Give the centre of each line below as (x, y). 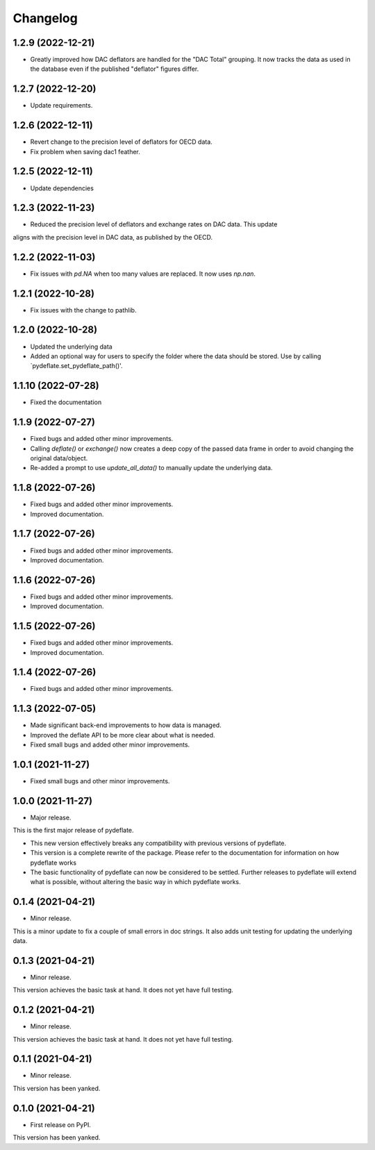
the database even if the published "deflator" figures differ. (115, 69)
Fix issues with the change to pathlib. (83, 310)
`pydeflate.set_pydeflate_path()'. (76, 366)
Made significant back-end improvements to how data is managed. (126, 725)
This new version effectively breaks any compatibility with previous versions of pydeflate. (158, 843)
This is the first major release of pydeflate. (74, 831)
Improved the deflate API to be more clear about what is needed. (123, 735)
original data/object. (59, 458)
